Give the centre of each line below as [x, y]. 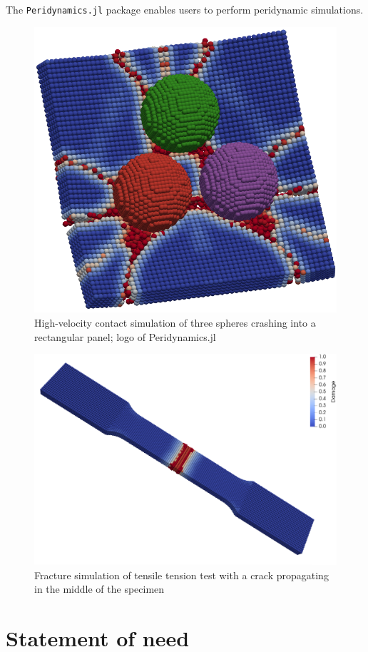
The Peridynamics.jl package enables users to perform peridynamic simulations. [185, 9]
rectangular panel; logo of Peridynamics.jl [125, 336]
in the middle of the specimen [99, 589]
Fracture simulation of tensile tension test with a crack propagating [182, 575]
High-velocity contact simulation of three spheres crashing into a [175, 322]
